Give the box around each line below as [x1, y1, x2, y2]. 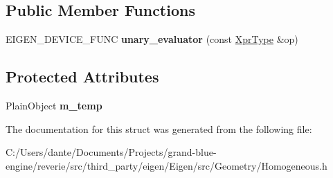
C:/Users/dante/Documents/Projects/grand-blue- [6, 145, 217, 159]
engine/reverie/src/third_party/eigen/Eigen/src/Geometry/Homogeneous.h [6, 158, 327, 172]
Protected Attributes [6, 66, 159, 87]
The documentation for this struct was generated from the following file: [6, 121, 312, 136]
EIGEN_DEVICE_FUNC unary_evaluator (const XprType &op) [6, 32, 298, 46]
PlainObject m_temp [6, 98, 102, 112]
